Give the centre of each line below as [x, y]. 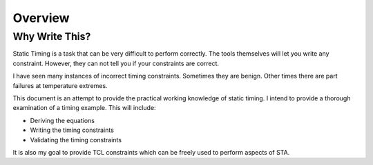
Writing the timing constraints [72, 130]
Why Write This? [52, 36]
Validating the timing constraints [76, 140]
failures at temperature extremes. [60, 85]
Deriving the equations [62, 120]
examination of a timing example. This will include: [84, 108]
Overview [41, 18]
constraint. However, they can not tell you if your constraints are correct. [116, 63]
